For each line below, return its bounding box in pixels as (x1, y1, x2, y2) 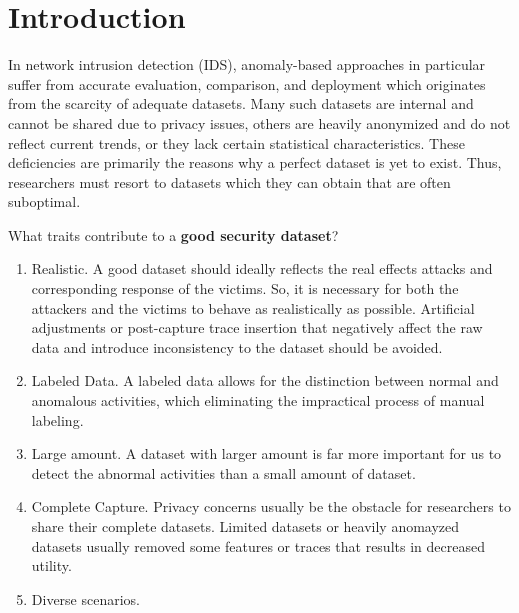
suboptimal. (8, 191, 81, 212)
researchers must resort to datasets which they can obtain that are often (8, 171, 451, 192)
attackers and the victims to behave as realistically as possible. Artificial (31, 297, 475, 318)
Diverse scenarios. (31, 588, 141, 609)
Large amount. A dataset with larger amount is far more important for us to (31, 443, 502, 464)
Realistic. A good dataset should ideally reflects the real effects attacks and (31, 258, 493, 279)
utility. (31, 555, 72, 576)
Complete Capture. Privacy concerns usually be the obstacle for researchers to (31, 496, 511, 517)
